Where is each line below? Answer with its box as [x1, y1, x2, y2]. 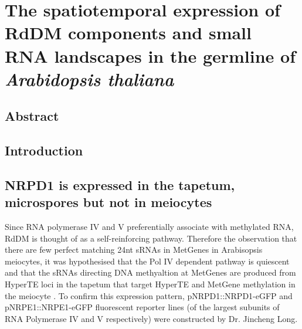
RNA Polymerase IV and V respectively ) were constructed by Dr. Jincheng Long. [5, 312, 298, 324]
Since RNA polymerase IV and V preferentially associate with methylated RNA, [5, 221, 294, 233]
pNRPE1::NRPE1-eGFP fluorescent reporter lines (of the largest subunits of [5, 301, 280, 313]
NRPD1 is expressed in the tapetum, [5, 175, 235, 194]
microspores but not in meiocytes [5, 193, 212, 211]
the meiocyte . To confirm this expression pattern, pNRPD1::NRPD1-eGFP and [5, 289, 293, 301]
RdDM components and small [5, 21, 252, 45]
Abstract [5, 107, 59, 125]
